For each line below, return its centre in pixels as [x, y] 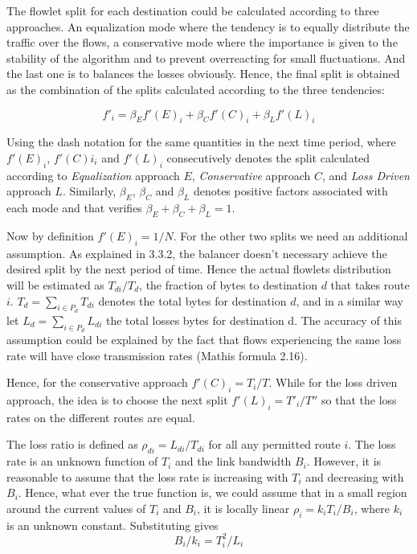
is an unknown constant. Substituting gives [112, 525]
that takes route [370, 284]
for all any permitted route [274, 444]
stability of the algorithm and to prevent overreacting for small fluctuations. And [206, 57]
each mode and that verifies [74, 208]
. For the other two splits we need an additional [290, 235]
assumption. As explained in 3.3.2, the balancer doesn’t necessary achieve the [197, 253]
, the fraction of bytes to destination [228, 284]
